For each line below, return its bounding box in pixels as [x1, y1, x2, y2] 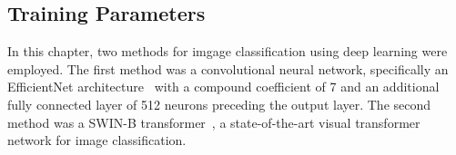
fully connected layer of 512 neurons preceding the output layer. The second [7, 94, 431, 113]
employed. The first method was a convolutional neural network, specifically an [7, 59, 449, 78]
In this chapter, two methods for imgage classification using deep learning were [7, 42, 448, 61]
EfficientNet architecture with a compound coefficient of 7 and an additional [7, 77, 440, 96]
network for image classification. [7, 131, 187, 150]
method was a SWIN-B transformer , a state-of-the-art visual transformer [7, 112, 421, 131]
